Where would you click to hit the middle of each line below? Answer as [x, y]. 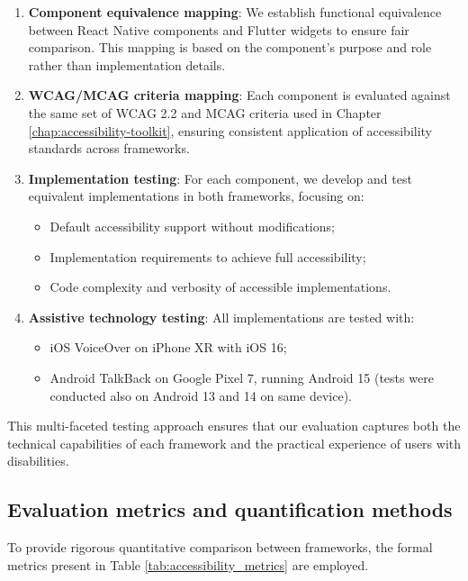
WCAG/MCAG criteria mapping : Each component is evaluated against [239, 95]
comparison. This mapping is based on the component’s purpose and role [230, 47]
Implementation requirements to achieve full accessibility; [208, 256]
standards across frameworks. [109, 148]
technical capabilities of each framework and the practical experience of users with [234, 443]
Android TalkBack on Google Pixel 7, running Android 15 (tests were [242, 377]
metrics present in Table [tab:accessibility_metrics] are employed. [188, 564]
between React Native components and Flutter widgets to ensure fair [219, 29]
